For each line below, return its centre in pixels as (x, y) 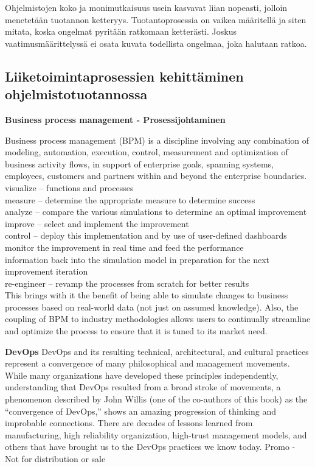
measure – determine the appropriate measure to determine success (130, 199)
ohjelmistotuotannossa (76, 94)
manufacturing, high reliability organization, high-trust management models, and (156, 434)
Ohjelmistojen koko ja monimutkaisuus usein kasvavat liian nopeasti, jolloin (146, 7)
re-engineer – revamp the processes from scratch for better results (127, 283)
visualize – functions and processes (69, 187)
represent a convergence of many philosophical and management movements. (147, 363)
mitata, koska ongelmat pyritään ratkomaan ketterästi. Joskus (121, 31)
